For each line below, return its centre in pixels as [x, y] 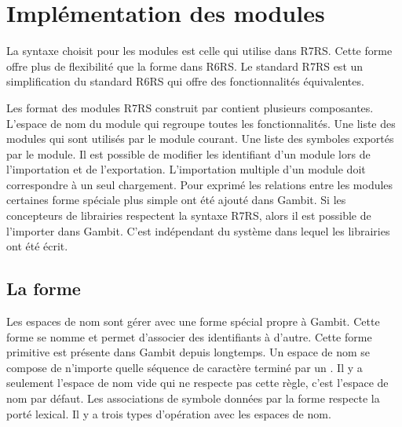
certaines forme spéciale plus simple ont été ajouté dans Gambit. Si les [176, 200]
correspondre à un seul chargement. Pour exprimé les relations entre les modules [200, 184]
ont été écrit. [37, 246]
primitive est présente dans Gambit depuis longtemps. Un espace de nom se [188, 352]
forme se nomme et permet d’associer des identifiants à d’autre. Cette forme [189, 336]
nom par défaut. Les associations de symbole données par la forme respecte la [193, 398]
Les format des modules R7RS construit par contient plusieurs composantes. [190, 107]
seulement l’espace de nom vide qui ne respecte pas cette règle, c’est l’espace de [197, 383]
